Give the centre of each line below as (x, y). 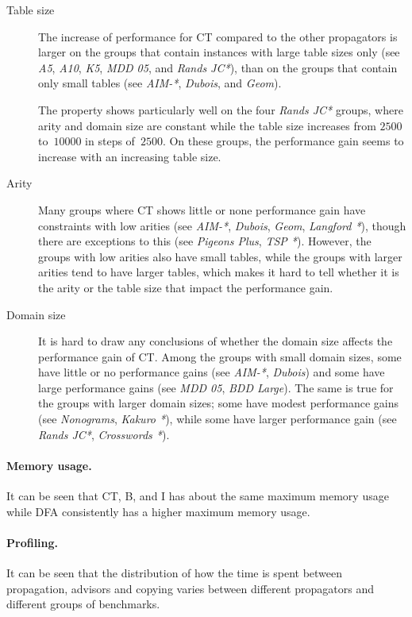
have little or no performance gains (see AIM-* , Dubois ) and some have (212, 372)
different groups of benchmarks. (83, 604)
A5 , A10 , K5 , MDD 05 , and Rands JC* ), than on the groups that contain (218, 67)
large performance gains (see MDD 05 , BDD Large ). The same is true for (216, 387)
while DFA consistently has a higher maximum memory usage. (158, 511)
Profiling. (33, 542)
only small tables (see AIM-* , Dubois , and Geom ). (160, 83)
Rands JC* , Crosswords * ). (104, 434)
